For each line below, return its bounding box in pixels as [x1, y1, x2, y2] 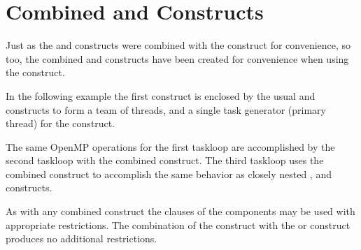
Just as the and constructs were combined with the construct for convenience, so [6, 38, 351, 52]
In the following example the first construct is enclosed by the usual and [6, 88, 316, 103]
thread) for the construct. [6, 116, 115, 131]
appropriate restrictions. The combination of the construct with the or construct [6, 217, 351, 232]
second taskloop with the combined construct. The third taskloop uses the [6, 153, 324, 168]
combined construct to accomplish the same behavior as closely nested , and [6, 166, 332, 181]
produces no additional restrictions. [6, 231, 157, 246]
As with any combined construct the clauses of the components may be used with [6, 204, 355, 219]
